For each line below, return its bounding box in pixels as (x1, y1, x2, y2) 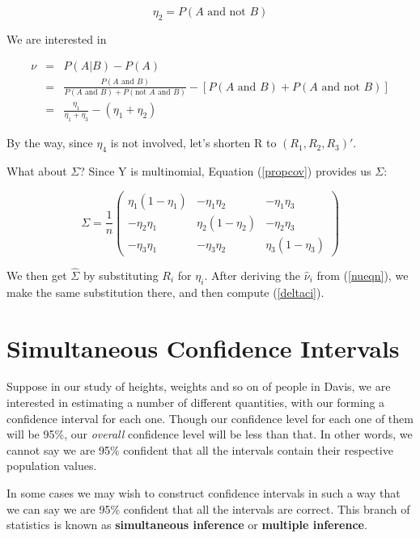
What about (6, 162, 67, 179)
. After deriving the (204, 266, 301, 283)
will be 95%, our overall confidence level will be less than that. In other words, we (6, 426, 413, 443)
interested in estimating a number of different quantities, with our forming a (6, 394, 385, 411)
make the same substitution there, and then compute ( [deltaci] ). (6, 283, 325, 300)
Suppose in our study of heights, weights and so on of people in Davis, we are (6, 378, 391, 395)
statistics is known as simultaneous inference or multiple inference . (6, 516, 367, 533)
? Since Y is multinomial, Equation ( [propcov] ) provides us (79, 162, 371, 179)
